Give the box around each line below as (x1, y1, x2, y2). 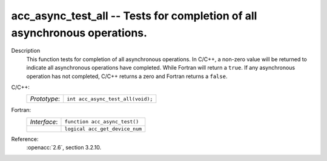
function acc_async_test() (64, 119, 139, 125)
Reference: (11, 135, 39, 142)
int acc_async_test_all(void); (67, 96, 153, 102)
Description (11, 47, 41, 54)
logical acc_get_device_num (64, 125, 142, 132)
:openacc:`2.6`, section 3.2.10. (26, 144, 102, 151)
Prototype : (30, 94, 61, 103)
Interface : (30, 117, 58, 126)
